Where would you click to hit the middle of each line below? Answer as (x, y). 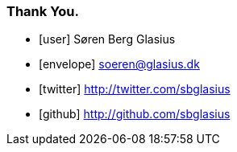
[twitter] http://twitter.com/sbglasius (135, 89)
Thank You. (43, 11)
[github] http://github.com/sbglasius (135, 114)
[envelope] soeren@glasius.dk (119, 64)
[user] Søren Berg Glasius (107, 39)
